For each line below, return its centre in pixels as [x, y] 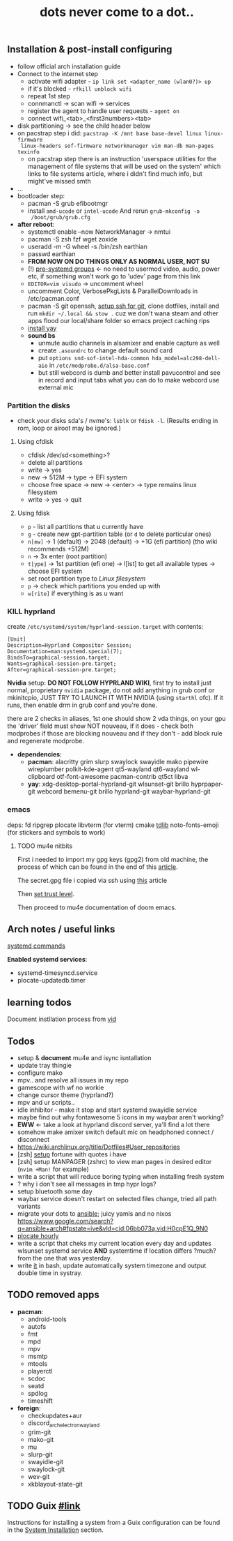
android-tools [47, 1319]
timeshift [40, 1401]
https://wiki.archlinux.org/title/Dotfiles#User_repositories [99, 1147]
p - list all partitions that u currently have [86, 526]
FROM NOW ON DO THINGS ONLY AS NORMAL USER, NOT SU [119, 261]
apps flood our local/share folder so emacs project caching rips [119, 320]
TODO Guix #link [44, 1506]
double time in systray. [50, 1273]
